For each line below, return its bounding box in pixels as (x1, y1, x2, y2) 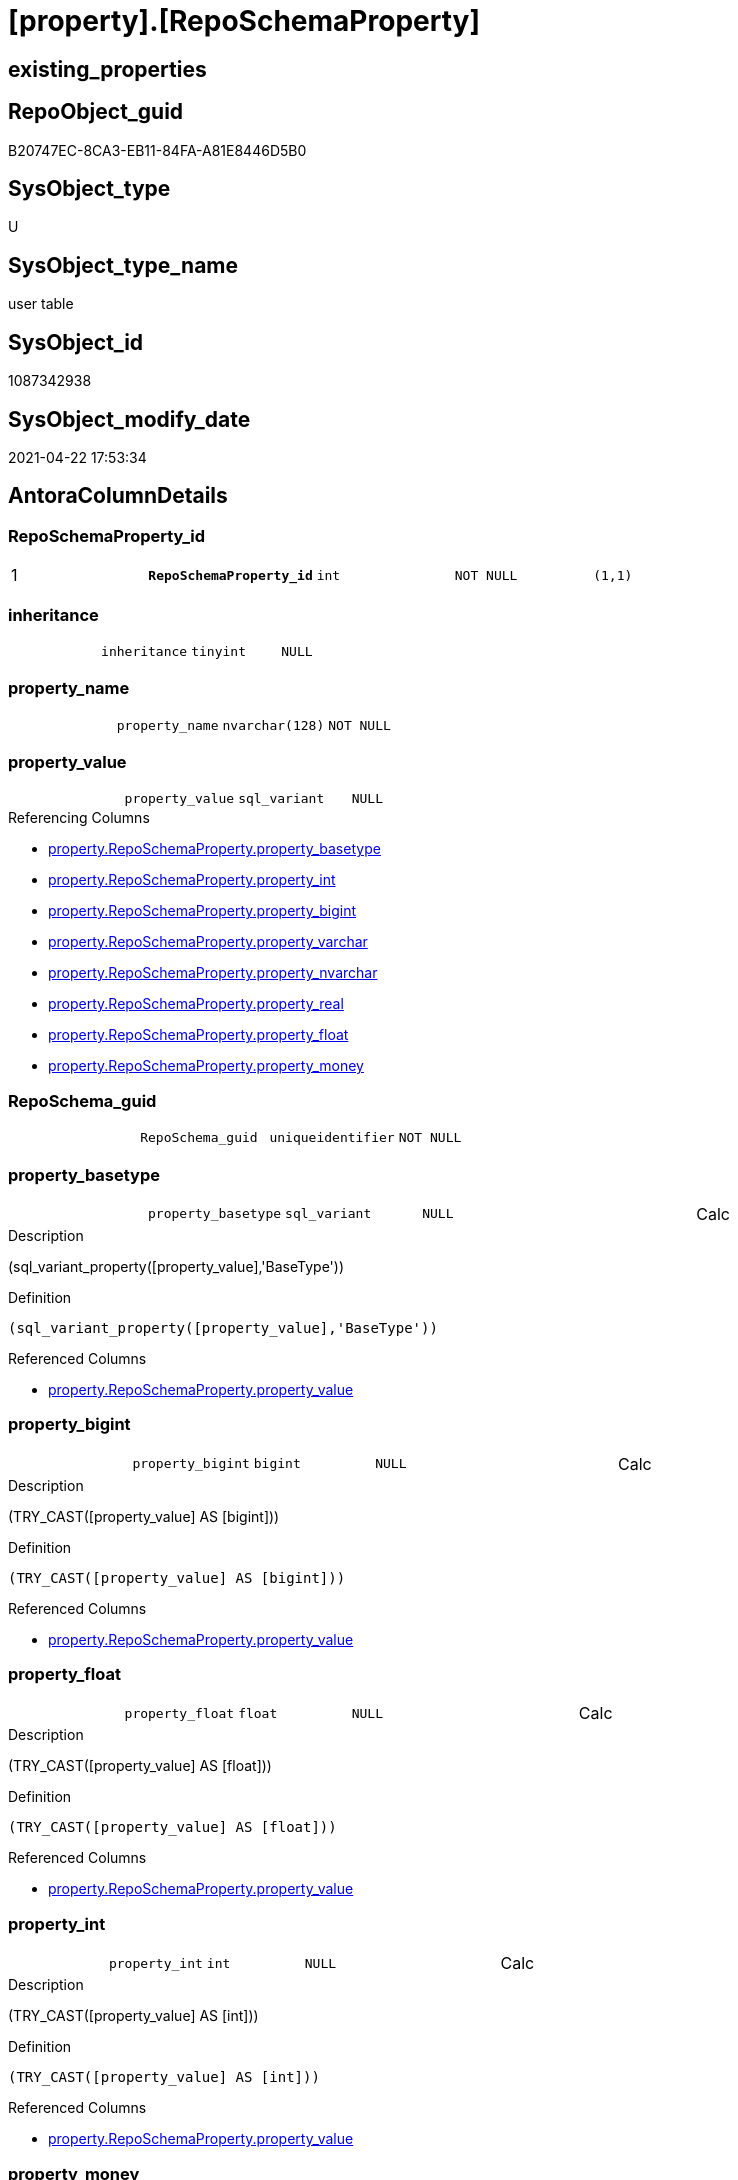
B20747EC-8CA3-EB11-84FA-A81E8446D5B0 (8, 141, 307, 159)
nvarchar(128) (222, 717, 325, 733)
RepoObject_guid (8, 99, 184, 125)
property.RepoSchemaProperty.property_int (48, 871, 336, 889)
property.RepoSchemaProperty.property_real (48, 995, 344, 1013)
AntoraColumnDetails (8, 483, 228, 509)
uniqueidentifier (269, 1130, 395, 1146)
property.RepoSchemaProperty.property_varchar (48, 933, 368, 951)
